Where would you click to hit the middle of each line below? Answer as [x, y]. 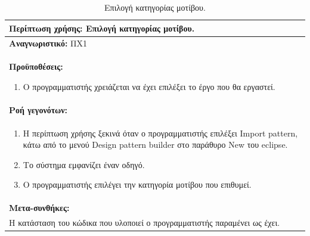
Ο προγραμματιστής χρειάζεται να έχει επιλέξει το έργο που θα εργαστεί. [149, 86]
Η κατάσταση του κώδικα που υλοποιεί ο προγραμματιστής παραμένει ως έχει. [145, 223]
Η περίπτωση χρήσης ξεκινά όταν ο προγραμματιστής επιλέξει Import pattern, [160, 133]
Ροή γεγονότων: [38, 109]
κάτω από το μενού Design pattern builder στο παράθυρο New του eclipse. [155, 145]
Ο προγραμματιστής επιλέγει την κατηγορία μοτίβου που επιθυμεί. [137, 184]
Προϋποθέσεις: [36, 66]
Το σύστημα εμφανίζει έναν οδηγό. [84, 164]
